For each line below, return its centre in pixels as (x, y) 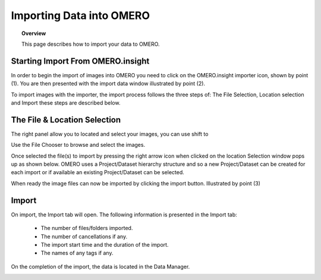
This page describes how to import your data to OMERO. (91, 44)
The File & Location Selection (66, 120)
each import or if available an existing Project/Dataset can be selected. (97, 172)
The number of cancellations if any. (84, 236)
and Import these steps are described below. (66, 103)
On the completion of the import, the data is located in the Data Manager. (100, 266)
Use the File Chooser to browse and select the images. (78, 145)
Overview (34, 33)
